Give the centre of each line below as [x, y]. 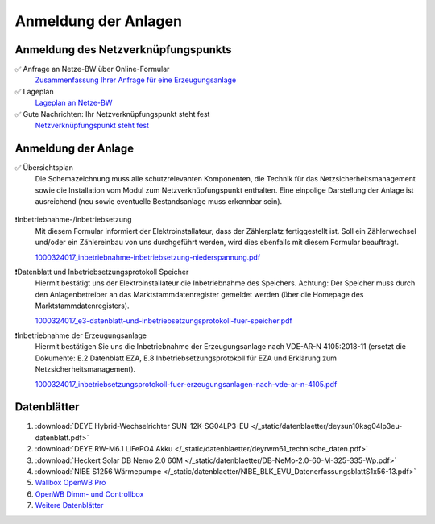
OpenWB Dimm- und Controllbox [89, 494]
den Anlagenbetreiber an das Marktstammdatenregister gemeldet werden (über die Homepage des [199, 294]
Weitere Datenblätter [69, 505]
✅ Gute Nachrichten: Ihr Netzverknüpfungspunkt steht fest [112, 114]
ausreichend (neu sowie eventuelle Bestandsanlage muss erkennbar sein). [159, 202]
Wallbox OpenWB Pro [70, 483]
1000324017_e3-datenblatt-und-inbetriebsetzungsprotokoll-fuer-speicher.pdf [164, 320]
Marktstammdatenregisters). [82, 306]
